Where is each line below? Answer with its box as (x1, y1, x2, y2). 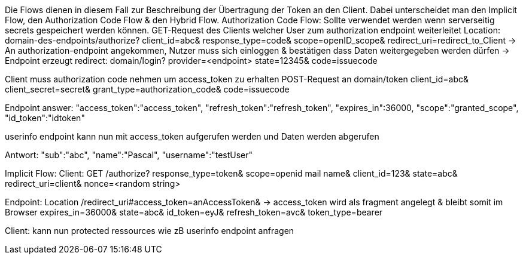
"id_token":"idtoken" (5, 113, 85, 123)
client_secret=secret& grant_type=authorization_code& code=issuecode (5, 84, 290, 94)
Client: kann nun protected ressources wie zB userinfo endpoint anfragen (5, 226, 294, 236)
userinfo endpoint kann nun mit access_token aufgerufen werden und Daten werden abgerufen (5, 131, 379, 141)
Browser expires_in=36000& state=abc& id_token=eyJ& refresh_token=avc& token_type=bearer (5, 207, 383, 217)
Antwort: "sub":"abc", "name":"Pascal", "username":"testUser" (5, 150, 253, 160)
